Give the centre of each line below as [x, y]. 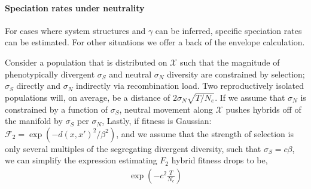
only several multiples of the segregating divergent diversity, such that [133, 148]
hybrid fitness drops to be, [219, 160]
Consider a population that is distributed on [86, 62]
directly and [39, 86]
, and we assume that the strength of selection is [205, 133]
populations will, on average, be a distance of [88, 97]
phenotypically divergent [50, 74]
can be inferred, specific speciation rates [228, 30]
